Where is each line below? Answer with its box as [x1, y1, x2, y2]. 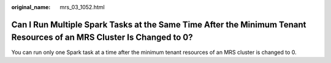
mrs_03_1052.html [59, 4, 105, 10]
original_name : [11, 4, 51, 10]
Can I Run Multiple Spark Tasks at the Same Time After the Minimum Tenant [11, 19, 306, 30]
